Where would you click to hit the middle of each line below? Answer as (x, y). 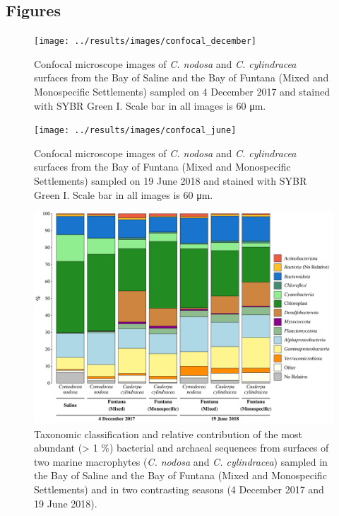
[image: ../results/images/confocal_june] (135, 131)
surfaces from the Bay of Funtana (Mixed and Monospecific (162, 167)
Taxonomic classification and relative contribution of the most (168, 434)
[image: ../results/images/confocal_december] (145, 41)
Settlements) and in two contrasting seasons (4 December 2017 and (179, 489)
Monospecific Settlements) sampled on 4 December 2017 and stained (182, 92)
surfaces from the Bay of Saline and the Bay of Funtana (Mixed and (182, 78)
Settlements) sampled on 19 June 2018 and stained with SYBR (171, 181)
